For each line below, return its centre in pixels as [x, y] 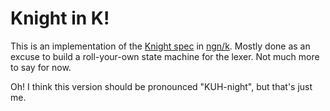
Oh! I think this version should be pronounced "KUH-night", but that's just [161, 86]
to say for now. [41, 67]
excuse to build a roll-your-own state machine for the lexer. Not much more [165, 56]
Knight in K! [60, 18]
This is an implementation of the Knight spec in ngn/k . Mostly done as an [160, 46]
